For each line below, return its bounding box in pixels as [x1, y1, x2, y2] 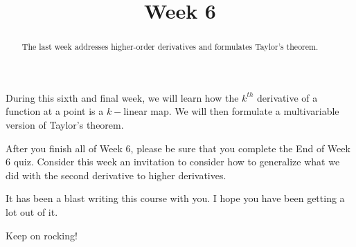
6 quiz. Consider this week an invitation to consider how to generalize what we [6, 154, 340, 169]
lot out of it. [6, 204, 58, 219]
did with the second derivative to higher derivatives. [6, 167, 226, 182]
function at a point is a [6, 104, 104, 118]
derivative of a [257, 90, 318, 104]
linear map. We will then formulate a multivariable [123, 104, 339, 118]
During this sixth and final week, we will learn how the [6, 90, 239, 104]
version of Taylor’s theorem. [6, 118, 124, 132]
